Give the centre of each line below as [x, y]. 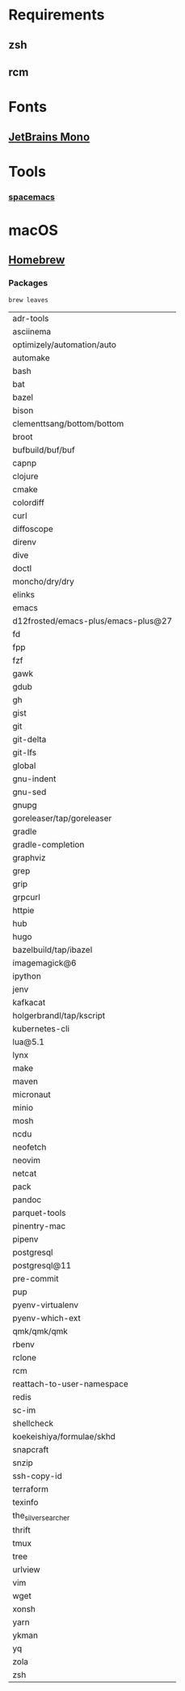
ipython [27, 975]
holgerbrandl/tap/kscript [59, 1015]
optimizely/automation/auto [65, 344]
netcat [25, 1173]
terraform [31, 1489]
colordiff [28, 502]
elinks [23, 594]
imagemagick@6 [44, 962]
